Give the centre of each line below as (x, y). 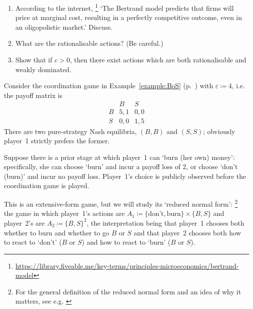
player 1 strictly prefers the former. (57, 141)
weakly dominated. (43, 69)
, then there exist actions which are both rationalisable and (158, 60)
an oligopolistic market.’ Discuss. (64, 27)
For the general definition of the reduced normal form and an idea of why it (128, 291)
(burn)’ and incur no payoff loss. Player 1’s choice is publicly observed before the (125, 176)
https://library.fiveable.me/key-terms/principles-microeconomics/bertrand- (127, 265)
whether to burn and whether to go (57, 232)
